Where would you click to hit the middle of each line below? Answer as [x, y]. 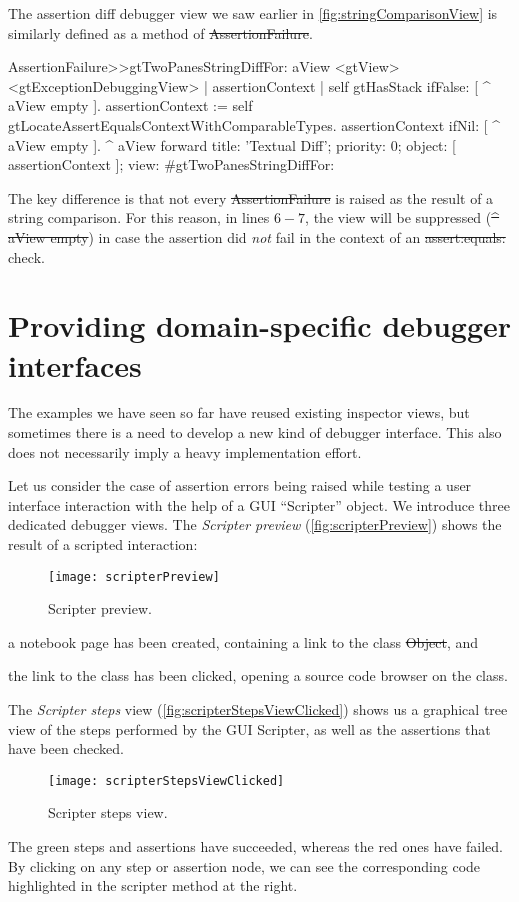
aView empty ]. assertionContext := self [130, 105]
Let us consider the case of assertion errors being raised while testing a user [240, 485]
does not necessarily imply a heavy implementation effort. [185, 451]
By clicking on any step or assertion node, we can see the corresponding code [244, 865]
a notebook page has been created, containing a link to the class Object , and [243, 641]
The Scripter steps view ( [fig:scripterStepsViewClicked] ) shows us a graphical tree [258, 709]
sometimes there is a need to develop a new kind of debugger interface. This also [255, 432]
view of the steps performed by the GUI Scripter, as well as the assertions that [249, 728]
